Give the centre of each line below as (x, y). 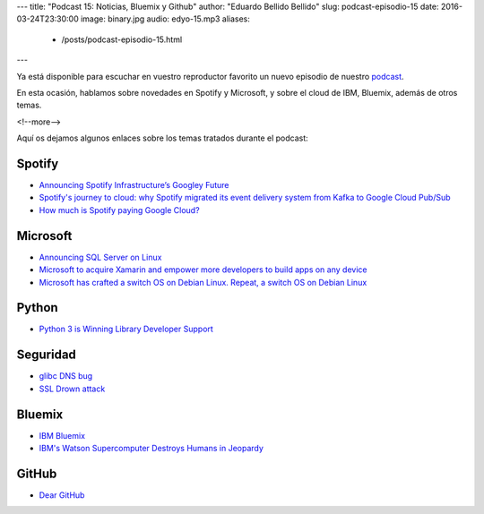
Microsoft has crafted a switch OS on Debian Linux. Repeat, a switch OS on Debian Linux (203, 282)
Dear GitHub (62, 495)
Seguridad (46, 355)
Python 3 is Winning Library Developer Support (126, 329)
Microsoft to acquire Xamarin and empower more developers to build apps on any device (203, 270)
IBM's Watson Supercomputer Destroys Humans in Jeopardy (151, 448)
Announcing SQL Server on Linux (100, 257)
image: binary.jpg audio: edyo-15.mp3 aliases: (166, 19)
